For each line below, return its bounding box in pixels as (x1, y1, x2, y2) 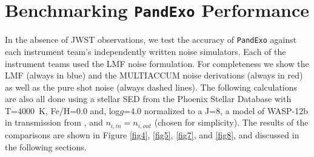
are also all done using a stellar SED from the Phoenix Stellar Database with (5, 92, 292, 105)
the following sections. (5, 140, 87, 153)
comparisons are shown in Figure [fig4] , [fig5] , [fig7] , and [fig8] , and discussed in (5, 128, 299, 141)
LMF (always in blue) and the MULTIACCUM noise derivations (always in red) (5, 69, 303, 82)
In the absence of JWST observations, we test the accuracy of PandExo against (5, 33, 297, 46)
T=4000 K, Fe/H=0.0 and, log (5, 104, 120, 117)
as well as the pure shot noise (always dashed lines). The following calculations (5, 80, 298, 93)
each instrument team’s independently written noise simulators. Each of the (5, 45, 286, 57)
